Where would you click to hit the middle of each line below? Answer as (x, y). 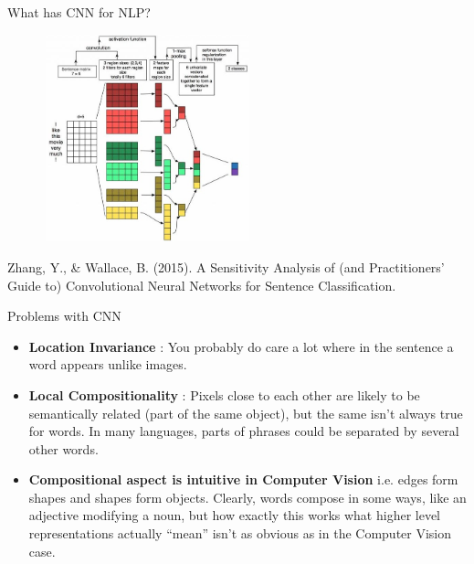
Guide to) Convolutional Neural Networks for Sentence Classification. (202, 285)
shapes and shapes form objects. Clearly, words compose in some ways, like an (248, 497)
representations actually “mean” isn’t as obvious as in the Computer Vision (240, 533)
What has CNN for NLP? (79, 12)
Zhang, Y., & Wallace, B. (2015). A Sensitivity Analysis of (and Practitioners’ (226, 266)
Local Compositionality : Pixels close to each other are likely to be (224, 394)
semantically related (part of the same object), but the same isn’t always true (246, 413)
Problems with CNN (64, 316)
